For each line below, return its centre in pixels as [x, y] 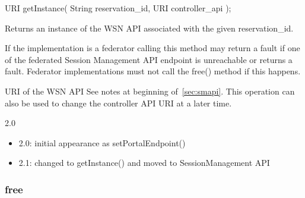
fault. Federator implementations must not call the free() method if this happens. [153, 71]
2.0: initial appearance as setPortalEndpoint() [102, 142]
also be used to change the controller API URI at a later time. [118, 103]
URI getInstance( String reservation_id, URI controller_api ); [118, 8]
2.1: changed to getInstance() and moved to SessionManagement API [144, 163]
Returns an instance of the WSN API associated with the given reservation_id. [149, 28]
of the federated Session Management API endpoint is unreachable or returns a [149, 59]
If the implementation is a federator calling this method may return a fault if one [152, 48]
